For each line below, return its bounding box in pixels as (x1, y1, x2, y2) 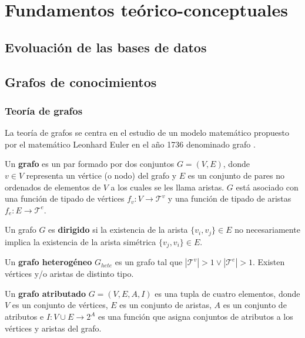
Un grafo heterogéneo (5, 256, 92, 268)
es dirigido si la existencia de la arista (48, 223, 188, 236)
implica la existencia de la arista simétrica (5, 235, 156, 247)
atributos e (5, 310, 44, 322)
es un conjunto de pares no (187, 169, 285, 181)
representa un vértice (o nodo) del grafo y (26, 169, 177, 181)
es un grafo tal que (115, 256, 183, 268)
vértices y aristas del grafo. (5, 322, 102, 334)
